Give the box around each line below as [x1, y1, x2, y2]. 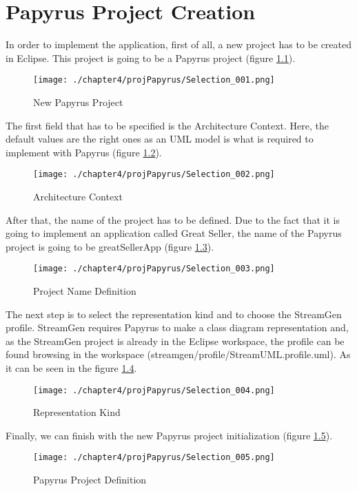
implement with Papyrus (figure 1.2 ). [6, 145, 162, 159]
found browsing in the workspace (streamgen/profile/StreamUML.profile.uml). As [6, 347, 351, 362]
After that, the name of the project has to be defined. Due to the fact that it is [6, 212, 340, 227]
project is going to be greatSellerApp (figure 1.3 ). [6, 239, 214, 253]
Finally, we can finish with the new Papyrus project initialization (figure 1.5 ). [6, 428, 333, 442]
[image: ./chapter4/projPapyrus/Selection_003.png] [33, 264, 275, 274]
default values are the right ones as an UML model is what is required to [6, 132, 314, 146]
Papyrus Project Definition [33, 472, 147, 487]
